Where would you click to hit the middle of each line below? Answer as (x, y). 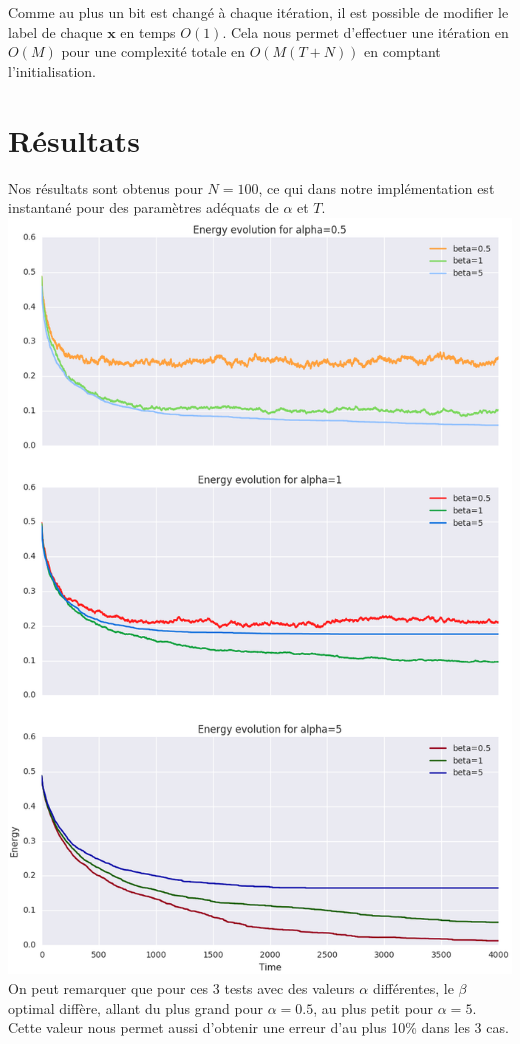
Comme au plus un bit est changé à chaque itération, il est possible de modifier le (258, 12)
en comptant (402, 51)
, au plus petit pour (373, 1007)
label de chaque (55, 31)
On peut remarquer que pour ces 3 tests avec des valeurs (181, 988)
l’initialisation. (52, 70)
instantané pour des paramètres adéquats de (143, 207)
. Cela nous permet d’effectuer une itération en (365, 31)
